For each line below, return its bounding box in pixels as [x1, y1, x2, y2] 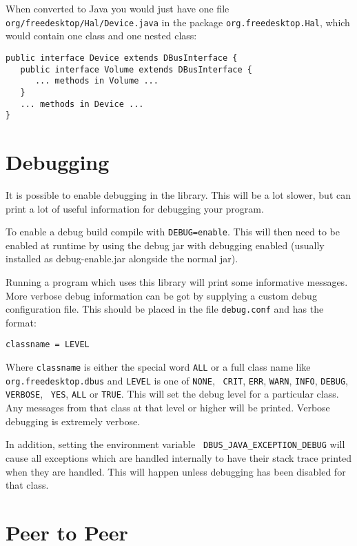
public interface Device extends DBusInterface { [6, 52, 238, 63]
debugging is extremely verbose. [6, 413, 141, 428]
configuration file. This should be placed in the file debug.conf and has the [6, 302, 324, 316]
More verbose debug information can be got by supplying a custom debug [6, 288, 317, 302]
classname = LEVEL [6, 340, 90, 350]
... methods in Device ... [20, 99, 144, 109]
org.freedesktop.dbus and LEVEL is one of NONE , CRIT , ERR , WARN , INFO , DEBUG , [6, 373, 348, 387]
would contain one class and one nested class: [6, 28, 197, 43]
